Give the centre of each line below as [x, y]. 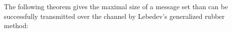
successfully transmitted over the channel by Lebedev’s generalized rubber [114, 16]
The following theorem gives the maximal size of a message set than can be [116, 6]
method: [16, 25]
